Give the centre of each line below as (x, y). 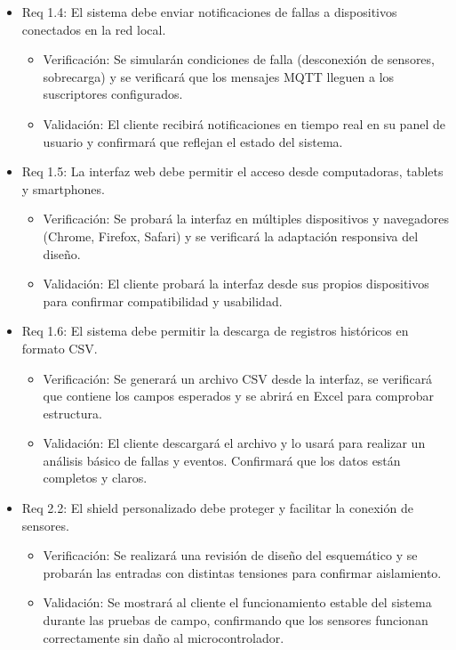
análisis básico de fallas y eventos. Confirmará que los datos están (222, 460)
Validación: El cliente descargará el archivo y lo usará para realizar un (234, 443)
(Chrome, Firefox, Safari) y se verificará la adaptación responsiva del (231, 236)
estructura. (72, 413)
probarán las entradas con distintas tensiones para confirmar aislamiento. (242, 572)
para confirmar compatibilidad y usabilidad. (163, 301)
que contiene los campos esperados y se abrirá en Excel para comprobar (239, 396)
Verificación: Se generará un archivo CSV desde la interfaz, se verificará (238, 378)
